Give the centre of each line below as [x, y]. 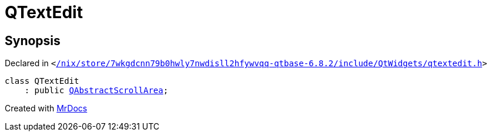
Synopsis [33, 40]
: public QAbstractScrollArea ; [96, 91]
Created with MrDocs [46, 108]
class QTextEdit [42, 81]
